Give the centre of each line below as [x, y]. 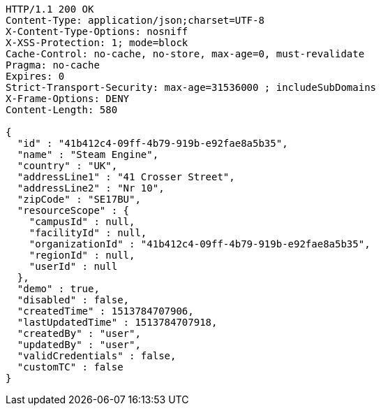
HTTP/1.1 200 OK [50, 9]
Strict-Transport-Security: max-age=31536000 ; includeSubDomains [191, 87]
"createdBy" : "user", [79, 333]
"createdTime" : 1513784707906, [105, 311]
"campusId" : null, [82, 222]
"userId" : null [73, 266]
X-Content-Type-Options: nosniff [97, 31]
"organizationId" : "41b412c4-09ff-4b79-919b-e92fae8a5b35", [200, 244]
